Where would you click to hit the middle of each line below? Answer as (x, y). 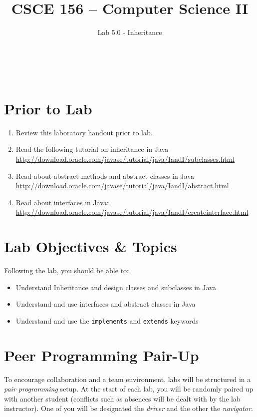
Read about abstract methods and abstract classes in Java (105, 176)
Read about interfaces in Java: (62, 202)
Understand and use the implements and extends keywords (107, 320)
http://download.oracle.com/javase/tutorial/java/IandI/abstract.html (122, 186)
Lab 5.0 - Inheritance (130, 32)
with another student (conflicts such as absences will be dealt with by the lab (122, 398)
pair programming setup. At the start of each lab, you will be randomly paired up (129, 389)
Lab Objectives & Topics (91, 246)
